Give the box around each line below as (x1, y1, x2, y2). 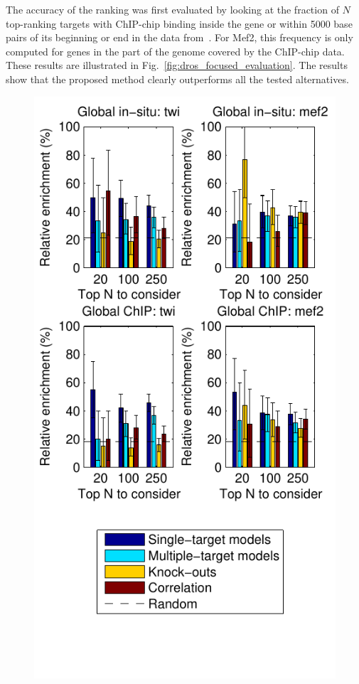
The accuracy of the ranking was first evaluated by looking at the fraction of (6, 2, 339, 16)
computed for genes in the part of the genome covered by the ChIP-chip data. (6, 43, 345, 58)
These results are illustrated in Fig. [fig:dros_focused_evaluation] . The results (6, 58, 348, 73)
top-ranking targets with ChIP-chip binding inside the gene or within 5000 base (6, 16, 353, 31)
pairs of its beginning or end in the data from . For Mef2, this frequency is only (6, 30, 353, 45)
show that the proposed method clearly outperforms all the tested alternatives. (6, 71, 349, 86)
